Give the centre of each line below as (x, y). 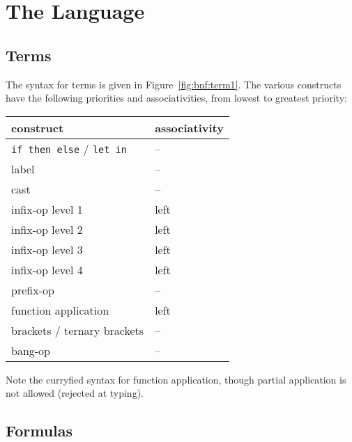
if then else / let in (69, 148)
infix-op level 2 (47, 229)
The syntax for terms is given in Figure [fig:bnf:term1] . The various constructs (174, 84)
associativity (189, 127)
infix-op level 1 (47, 209)
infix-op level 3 (47, 249)
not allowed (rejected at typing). (75, 393)
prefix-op (33, 290)
